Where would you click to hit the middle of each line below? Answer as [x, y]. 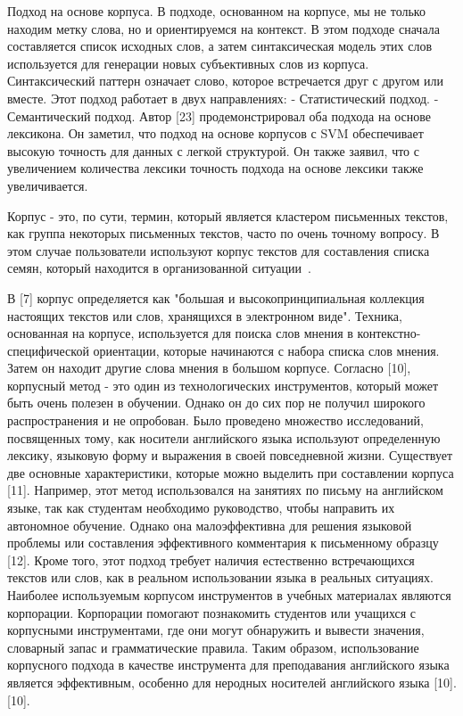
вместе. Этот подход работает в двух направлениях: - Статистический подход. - [223, 98]
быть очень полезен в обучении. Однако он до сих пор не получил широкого [216, 403]
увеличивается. [48, 185]
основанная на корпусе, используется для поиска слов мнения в [180, 333]
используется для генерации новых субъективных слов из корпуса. [188, 63]
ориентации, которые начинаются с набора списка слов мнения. [266, 350]
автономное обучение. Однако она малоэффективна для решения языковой [210, 525]
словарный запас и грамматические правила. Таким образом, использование [213, 647]
